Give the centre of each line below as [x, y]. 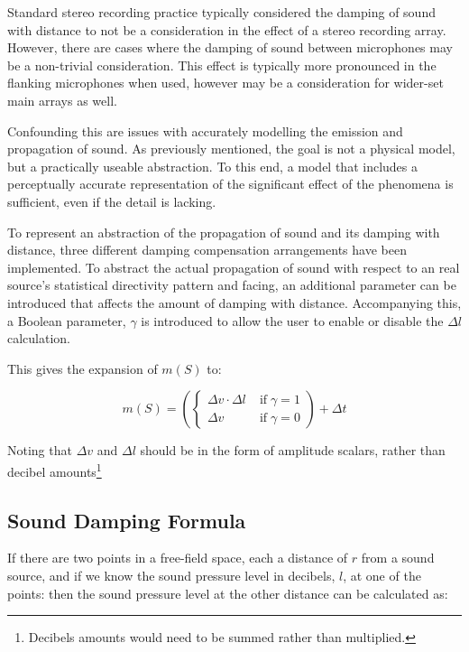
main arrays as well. [62, 100]
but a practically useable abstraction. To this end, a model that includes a [213, 166]
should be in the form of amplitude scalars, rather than [293, 450]
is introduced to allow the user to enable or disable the [292, 320]
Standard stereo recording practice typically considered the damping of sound [221, 12]
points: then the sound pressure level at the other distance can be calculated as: [228, 593]
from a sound [398, 558]
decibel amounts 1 [55, 470]
